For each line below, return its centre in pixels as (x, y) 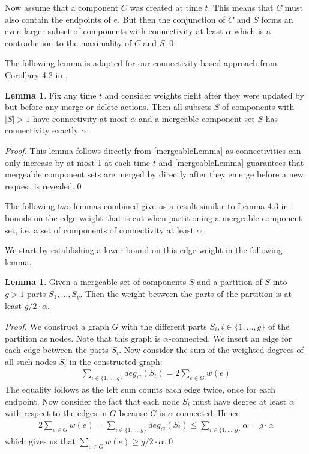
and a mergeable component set (196, 118)
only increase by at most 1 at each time (78, 162)
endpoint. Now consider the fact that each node (92, 401)
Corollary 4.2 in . (36, 74)
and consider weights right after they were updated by (204, 95)
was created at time (166, 7)
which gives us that (40, 440)
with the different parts (164, 326)
